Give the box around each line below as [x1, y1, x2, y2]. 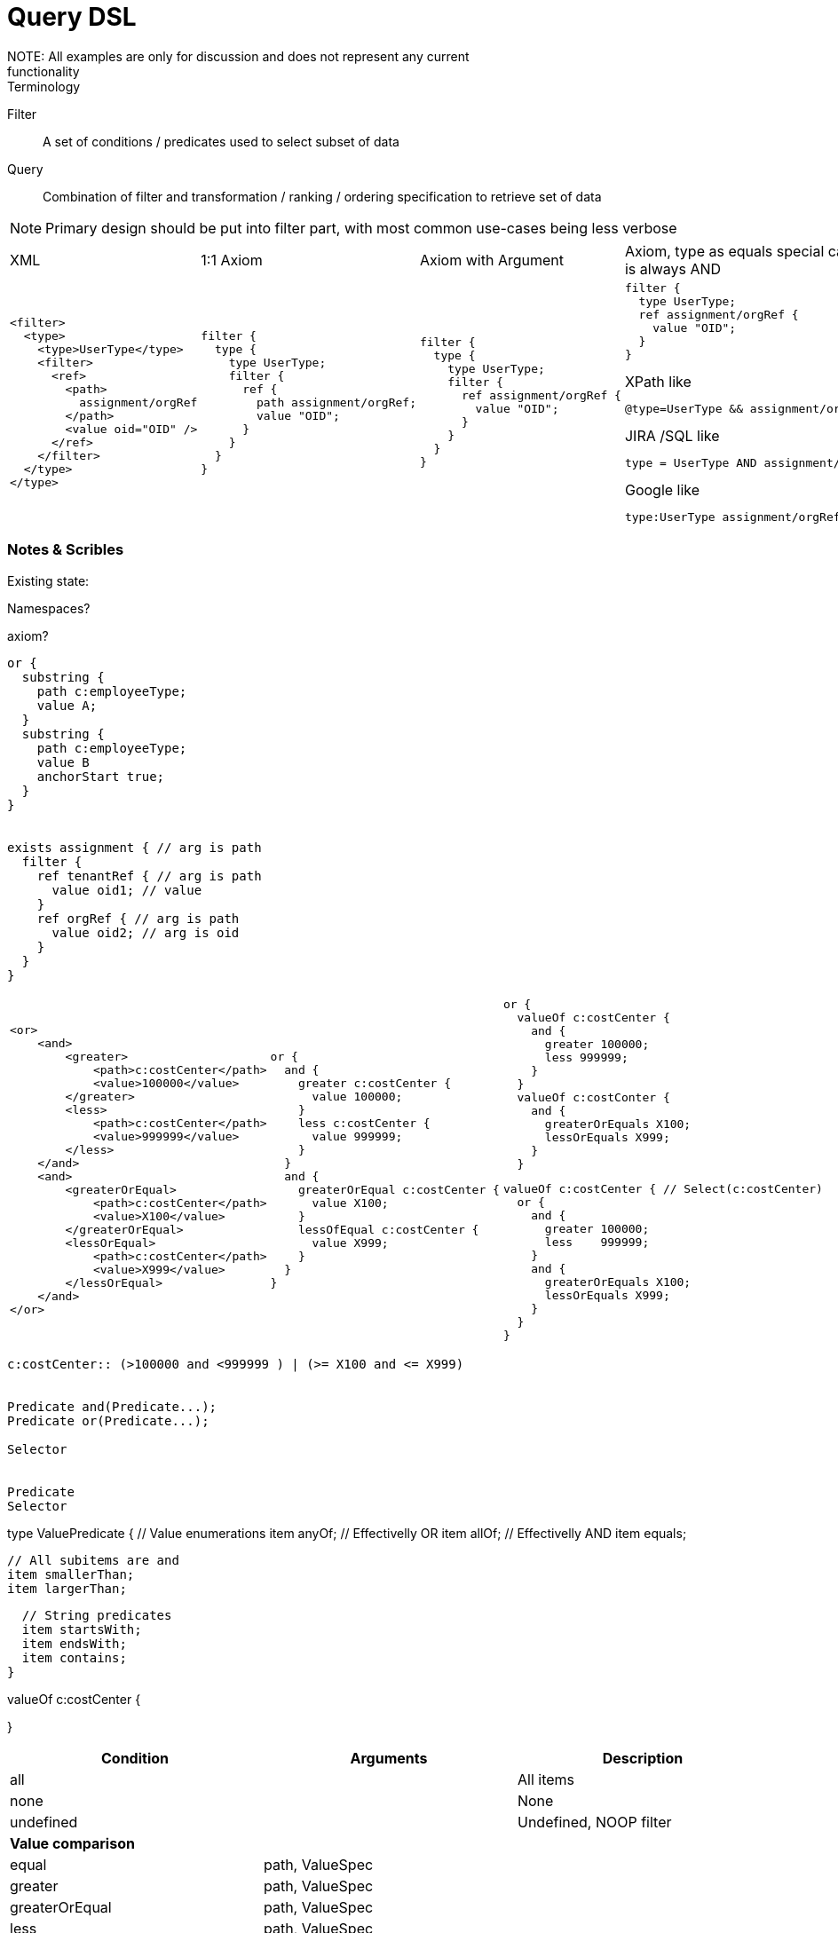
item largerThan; [7, 1581, 127, 1596]
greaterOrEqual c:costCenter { [297, 1182, 500, 1196]
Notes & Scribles [7, 540, 124, 559]
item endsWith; [21, 1636, 127, 1651]
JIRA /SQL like [624, 426, 720, 445]
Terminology [7, 78, 81, 94]
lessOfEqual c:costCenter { [297, 1222, 479, 1236]
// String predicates [21, 1607, 172, 1622]
